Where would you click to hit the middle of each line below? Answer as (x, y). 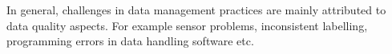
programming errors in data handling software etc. (130, 41)
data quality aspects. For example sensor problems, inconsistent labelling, (187, 25)
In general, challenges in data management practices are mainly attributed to (196, 10)
